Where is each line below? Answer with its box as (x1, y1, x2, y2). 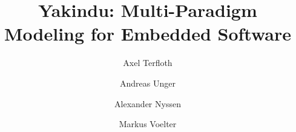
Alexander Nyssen (114, 97, 181, 110)
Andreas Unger (120, 76, 176, 89)
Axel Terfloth (123, 56, 173, 69)
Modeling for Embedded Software (4, 21, 291, 46)
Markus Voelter (119, 117, 177, 130)
